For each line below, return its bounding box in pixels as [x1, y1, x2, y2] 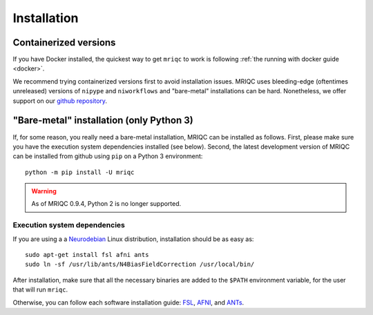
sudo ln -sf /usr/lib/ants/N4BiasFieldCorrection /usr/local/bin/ [25, 260, 255, 269]
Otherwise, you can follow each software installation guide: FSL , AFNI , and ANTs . [12, 298, 245, 307]
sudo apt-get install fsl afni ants [25, 251, 149, 259]
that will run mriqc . [12, 285, 68, 294]
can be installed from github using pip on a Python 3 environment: [12, 152, 203, 160]
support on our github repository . [12, 97, 107, 105]
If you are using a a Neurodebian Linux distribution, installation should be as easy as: [12, 235, 254, 243]
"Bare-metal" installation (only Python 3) [12, 115, 193, 126]
